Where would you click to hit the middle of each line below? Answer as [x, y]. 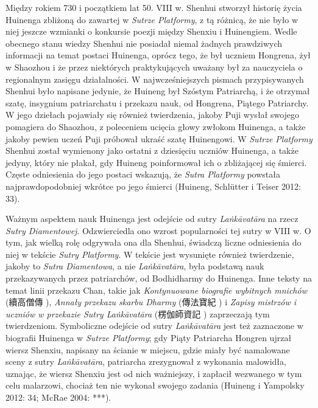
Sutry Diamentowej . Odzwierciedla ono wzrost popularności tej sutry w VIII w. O [158, 230]
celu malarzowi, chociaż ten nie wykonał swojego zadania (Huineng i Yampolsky [155, 385]
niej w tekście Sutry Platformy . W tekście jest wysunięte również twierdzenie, [150, 254]
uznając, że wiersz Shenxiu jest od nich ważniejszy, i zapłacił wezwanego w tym [154, 373]
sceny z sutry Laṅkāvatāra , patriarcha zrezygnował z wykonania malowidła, [146, 361]
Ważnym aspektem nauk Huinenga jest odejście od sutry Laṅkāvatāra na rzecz [152, 219]
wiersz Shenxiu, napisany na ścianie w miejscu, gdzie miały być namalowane [148, 349]
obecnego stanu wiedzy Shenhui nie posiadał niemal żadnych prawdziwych [144, 43]
